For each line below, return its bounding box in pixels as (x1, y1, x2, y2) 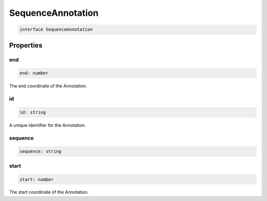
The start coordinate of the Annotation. (9, 189, 89, 195)
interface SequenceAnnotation (19, 27, 93, 32)
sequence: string (19, 149, 62, 154)
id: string (19, 109, 46, 115)
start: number (19, 176, 54, 182)
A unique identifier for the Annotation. (9, 122, 86, 128)
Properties (9, 41, 43, 50)
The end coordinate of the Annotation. (9, 83, 88, 89)
